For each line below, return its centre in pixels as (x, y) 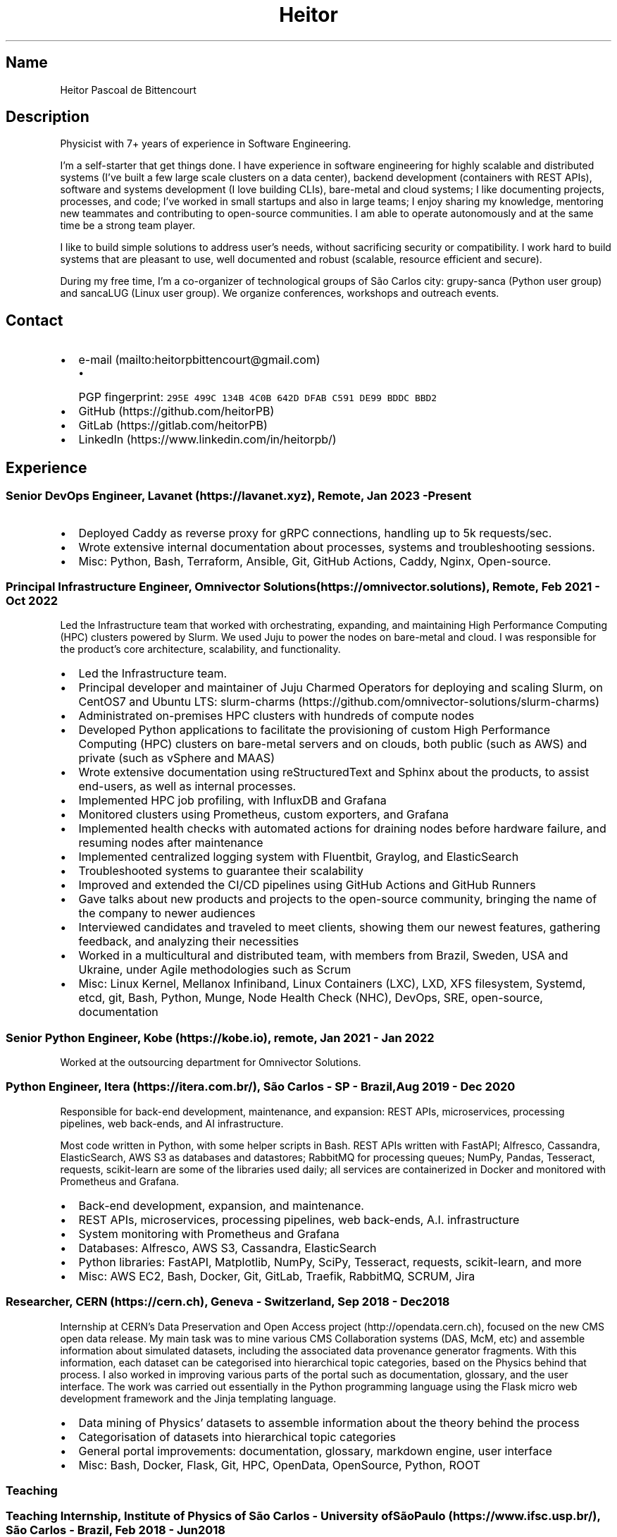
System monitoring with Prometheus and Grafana (209, 1233)
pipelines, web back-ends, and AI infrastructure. (172, 1123)
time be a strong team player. (128, 226)
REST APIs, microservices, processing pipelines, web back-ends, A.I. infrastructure (299, 1219)
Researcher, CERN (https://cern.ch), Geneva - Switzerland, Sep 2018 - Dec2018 (228, 1302)
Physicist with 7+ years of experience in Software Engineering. (206, 144)
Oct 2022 (32, 600)
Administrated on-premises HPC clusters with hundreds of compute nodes (276, 716)
